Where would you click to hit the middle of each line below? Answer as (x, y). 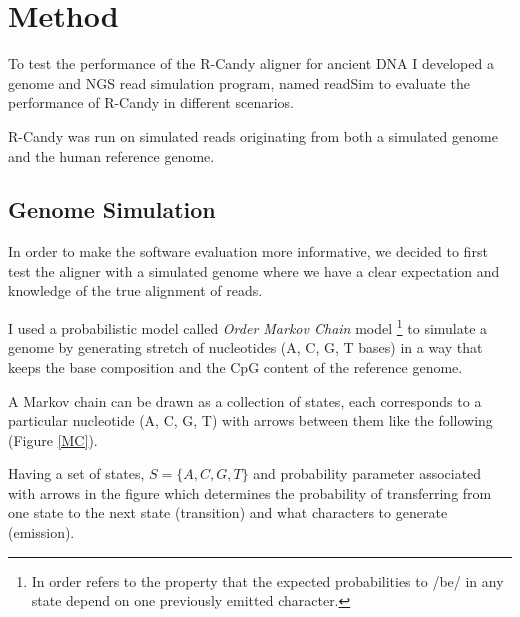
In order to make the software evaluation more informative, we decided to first (248, 251)
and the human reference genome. (111, 155)
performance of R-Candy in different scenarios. (151, 102)
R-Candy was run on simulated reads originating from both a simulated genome (253, 135)
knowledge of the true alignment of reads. (135, 290)
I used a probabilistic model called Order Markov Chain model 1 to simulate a (248, 326)
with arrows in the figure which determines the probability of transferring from (250, 492)
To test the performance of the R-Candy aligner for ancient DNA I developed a (251, 63)
